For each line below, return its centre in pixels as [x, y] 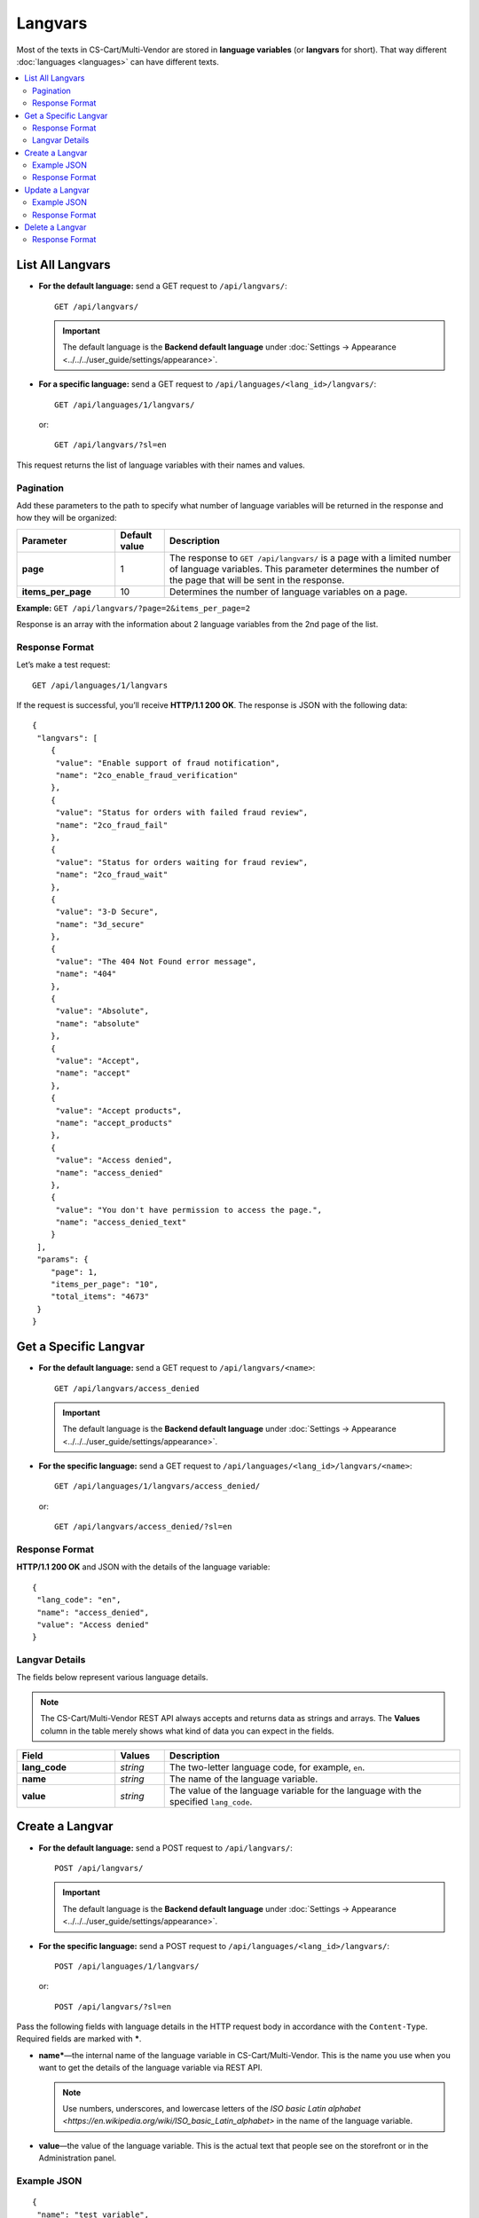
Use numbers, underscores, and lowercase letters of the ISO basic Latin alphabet [212, 2109]
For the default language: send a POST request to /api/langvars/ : [165, 1848]
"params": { [63, 1259]
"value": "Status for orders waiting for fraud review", [182, 862]
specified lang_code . [211, 1802]
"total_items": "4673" [100, 1297]
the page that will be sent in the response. [257, 579]
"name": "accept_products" [114, 1123]
